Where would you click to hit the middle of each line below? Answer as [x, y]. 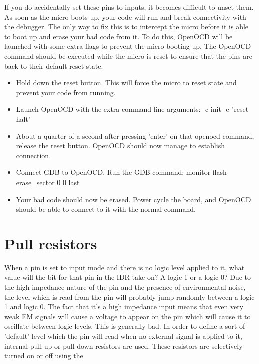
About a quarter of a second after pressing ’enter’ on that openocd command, [135, 136]
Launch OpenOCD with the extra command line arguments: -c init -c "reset [132, 109]
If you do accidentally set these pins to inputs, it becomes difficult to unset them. [129, 7]
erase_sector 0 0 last [48, 182]
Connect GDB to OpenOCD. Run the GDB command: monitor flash [121, 172]
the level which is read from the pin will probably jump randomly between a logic [129, 297]
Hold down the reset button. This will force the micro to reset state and [126, 82]
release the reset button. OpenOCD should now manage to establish [120, 146]
